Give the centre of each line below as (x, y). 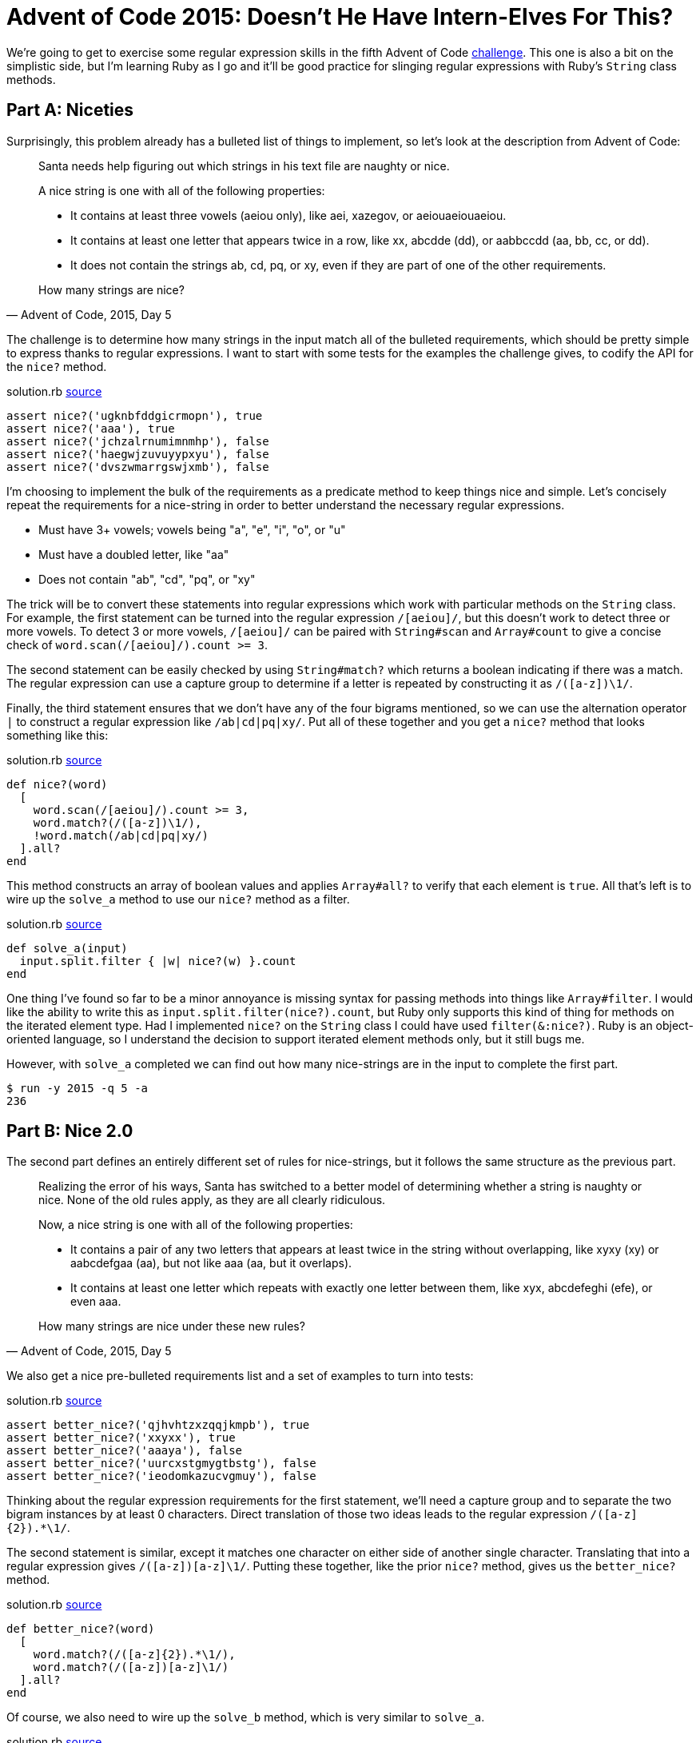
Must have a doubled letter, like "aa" (134, 554)
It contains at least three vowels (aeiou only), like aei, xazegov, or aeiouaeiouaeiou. (288, 215)
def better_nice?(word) (81, 1629)
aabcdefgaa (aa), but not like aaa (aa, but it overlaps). (211, 1263)
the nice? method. (57, 366)
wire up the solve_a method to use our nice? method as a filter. (178, 899)
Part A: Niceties (70, 110)
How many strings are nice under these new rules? (172, 1326)
